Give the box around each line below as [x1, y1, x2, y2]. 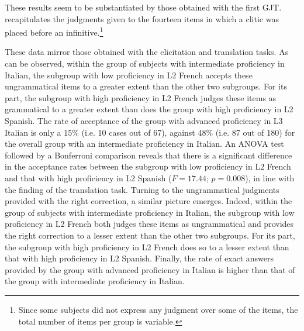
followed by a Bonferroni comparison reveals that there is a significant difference [5, 149, 292, 161]
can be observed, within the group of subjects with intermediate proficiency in [5, 57, 285, 70]
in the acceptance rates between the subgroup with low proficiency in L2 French [5, 160, 291, 173]
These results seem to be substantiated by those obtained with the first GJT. [5, 1, 282, 13]
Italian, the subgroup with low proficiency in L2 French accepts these [5, 68, 253, 81]
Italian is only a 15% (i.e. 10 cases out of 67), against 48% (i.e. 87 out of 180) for [5, 126, 295, 138]
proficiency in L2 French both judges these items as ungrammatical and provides [5, 218, 294, 230]
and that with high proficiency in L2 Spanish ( [5, 171, 172, 184]
